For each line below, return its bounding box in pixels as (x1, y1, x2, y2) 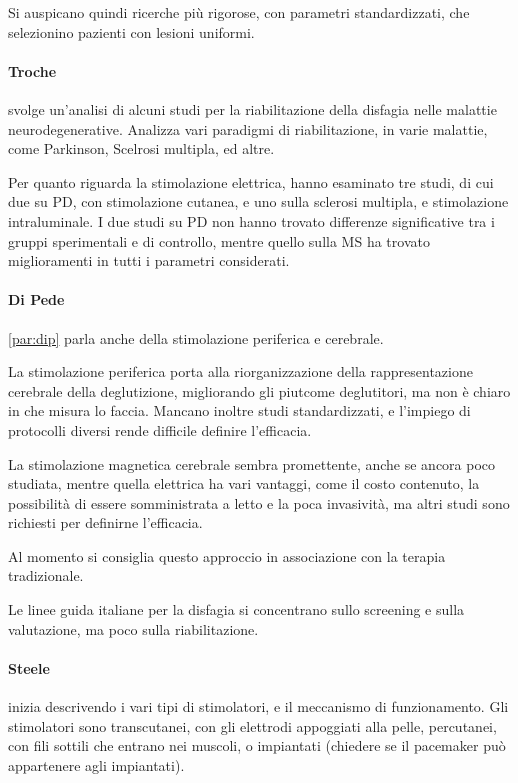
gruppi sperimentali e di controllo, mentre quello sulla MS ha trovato (8, 230, 430, 251)
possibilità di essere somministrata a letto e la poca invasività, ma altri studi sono (8, 492, 510, 513)
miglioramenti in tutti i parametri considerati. (8, 250, 290, 271)
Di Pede (8, 289, 65, 310)
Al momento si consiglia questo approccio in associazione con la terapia (8, 545, 446, 566)
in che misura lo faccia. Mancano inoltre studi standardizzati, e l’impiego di (8, 400, 471, 421)
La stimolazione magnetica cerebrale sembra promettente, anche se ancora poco (8, 453, 496, 474)
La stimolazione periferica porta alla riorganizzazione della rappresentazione (8, 361, 473, 382)
